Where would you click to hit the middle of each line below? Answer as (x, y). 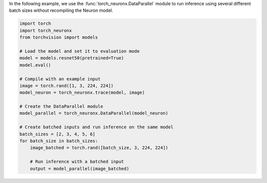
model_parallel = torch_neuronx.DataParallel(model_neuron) (94, 113)
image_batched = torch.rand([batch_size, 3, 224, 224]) (99, 148)
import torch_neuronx (46, 30)
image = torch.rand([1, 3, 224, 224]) (67, 86)
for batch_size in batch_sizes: (59, 141)
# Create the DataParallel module (61, 107)
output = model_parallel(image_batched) (80, 168)
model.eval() (35, 65)
